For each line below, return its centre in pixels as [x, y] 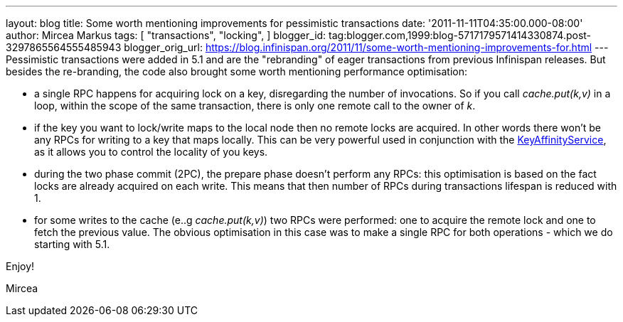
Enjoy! [20, 266]
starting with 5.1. [72, 244]
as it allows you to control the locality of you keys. [151, 152]
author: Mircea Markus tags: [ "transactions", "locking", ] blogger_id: [166, 35]
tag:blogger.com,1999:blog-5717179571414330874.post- [460, 35]
